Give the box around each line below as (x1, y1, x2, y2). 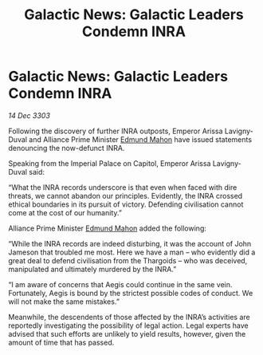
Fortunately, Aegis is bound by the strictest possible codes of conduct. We (8, 288, 253, 298)
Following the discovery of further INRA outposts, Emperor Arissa (8, 126, 223, 136)
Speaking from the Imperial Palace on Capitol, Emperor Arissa (8, 158, 211, 168)
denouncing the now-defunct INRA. (8, 143, 125, 152)
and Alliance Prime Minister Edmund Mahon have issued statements (29, 134, 253, 144)
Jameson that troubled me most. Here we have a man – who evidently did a (8, 247, 256, 257)
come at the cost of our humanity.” (8, 207, 122, 217)
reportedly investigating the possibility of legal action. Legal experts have (8, 321, 249, 330)
